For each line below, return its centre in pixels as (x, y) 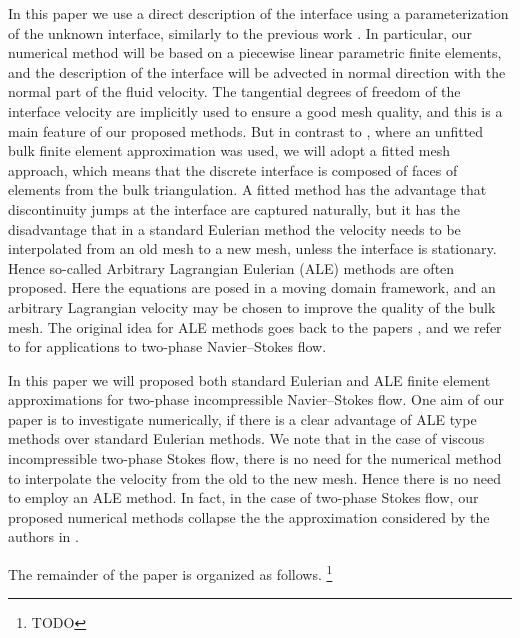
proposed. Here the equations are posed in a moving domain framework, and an (252, 287)
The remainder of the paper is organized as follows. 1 (170, 572)
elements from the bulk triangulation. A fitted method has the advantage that (247, 189)
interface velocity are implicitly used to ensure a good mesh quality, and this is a (255, 110)
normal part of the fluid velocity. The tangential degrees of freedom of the (234, 91)
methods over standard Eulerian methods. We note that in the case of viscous (246, 438)
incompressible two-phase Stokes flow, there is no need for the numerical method (255, 458)
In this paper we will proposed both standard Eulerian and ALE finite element (249, 379)
